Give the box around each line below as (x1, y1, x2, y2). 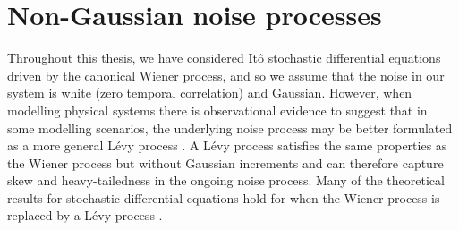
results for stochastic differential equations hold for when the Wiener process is (7, 188, 440, 207)
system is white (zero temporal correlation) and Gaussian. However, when (7, 83, 412, 102)
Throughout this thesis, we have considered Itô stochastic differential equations (7, 48, 441, 67)
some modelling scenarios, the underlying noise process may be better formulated (7, 118, 453, 137)
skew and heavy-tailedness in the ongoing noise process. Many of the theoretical (7, 171, 445, 190)
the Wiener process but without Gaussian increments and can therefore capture (7, 153, 444, 172)
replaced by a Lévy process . (7, 206, 163, 225)
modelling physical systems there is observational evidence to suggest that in (7, 100, 428, 119)
